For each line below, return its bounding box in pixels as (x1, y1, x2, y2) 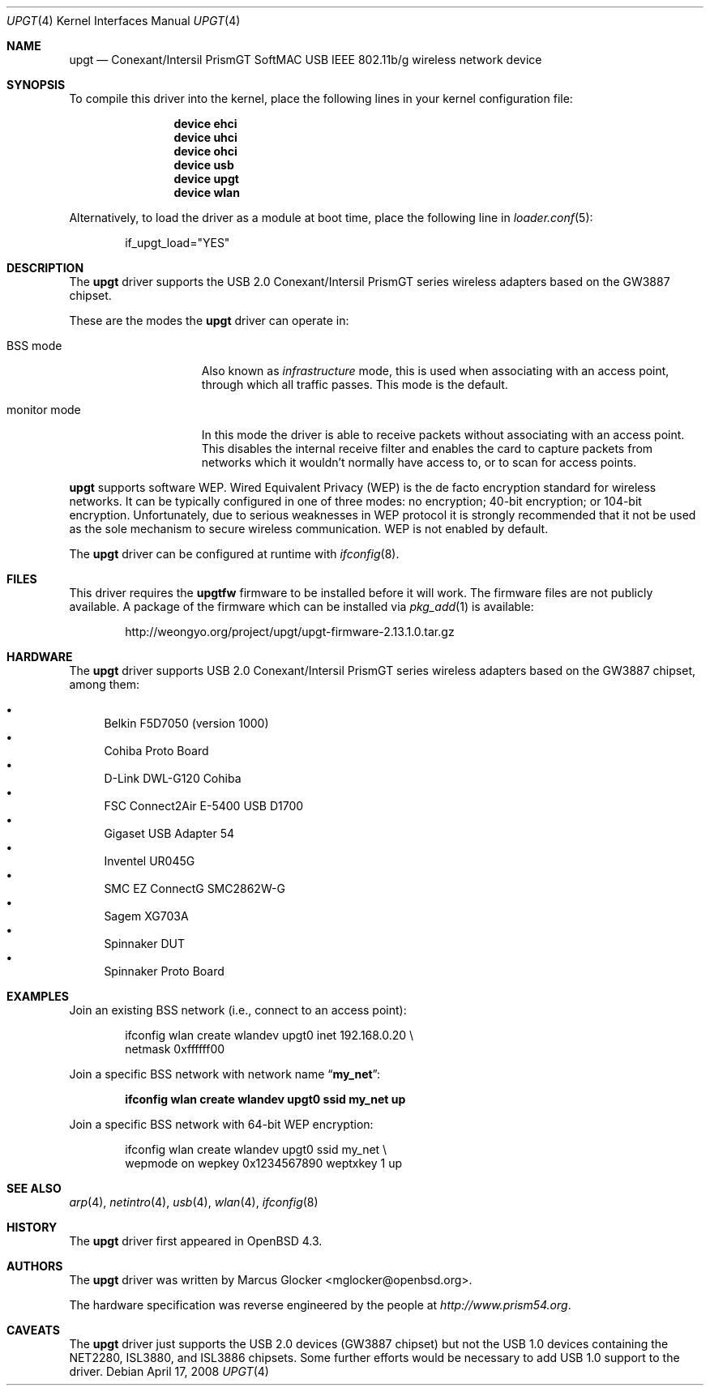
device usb (173, 158, 234, 172)
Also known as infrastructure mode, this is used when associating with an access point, (201, 364, 669, 378)
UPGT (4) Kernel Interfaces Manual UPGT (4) (6, 14, 241, 28)
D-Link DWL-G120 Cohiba (104, 771, 242, 785)
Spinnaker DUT (104, 937, 186, 950)
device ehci (173, 117, 237, 130)
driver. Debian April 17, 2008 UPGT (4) (69, 1364, 269, 1378)
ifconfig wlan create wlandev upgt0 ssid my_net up (125, 1092, 406, 1106)
